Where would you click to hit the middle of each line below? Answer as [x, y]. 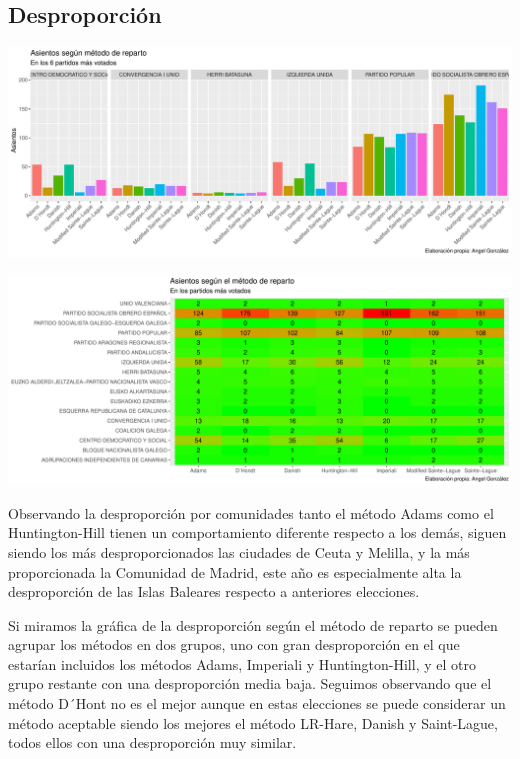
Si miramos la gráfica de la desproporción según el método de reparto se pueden [253, 624]
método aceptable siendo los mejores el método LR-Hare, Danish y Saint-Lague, [253, 722]
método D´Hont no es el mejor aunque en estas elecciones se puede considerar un [257, 703]
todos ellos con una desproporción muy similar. [152, 742]
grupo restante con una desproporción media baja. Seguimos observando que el [250, 683]
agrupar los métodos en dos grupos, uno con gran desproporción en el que [234, 644]
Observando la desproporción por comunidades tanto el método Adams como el [251, 512]
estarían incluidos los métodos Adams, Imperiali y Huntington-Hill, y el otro [242, 663]
